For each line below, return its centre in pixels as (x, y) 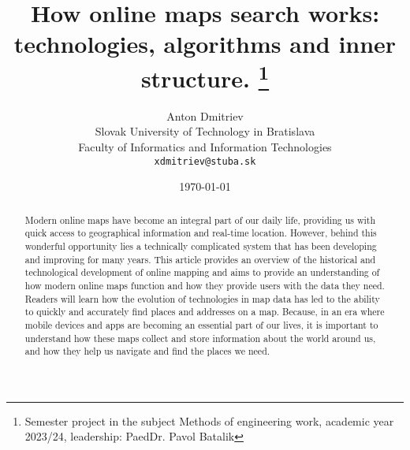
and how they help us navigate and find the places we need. (147, 351)
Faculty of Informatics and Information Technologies (205, 147)
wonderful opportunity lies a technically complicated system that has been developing (201, 245)
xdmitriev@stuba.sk (205, 161)
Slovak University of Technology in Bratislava (205, 131)
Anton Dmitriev (205, 115)
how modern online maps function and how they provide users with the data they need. (205, 285)
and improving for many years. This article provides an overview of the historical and (200, 259)
